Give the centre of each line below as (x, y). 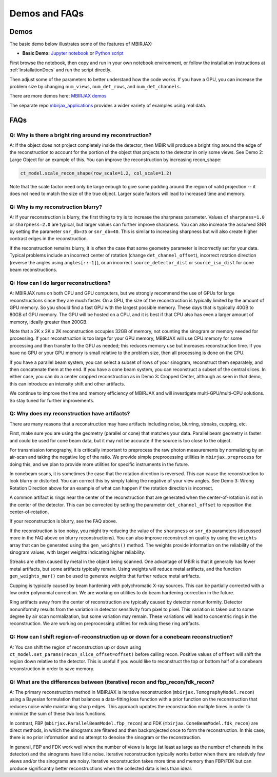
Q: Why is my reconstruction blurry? (56, 207)
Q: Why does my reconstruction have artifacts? (70, 414)
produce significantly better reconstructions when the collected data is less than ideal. (101, 768)
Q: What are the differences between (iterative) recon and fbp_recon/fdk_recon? (112, 682)
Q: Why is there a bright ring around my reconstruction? (81, 135)
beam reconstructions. (33, 269)
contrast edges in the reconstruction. (49, 239)
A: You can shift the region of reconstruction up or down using (75, 647)
